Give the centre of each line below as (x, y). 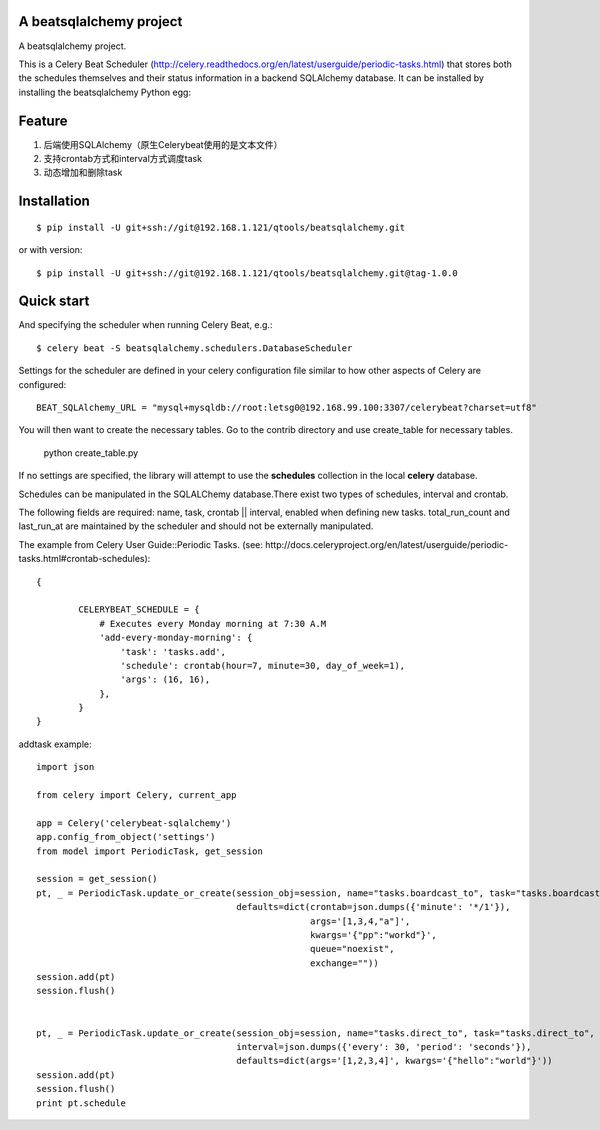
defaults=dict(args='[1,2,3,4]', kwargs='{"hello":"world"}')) (395, 1061)
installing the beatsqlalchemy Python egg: (105, 92)
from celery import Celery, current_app (136, 795)
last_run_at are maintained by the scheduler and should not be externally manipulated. (196, 526)
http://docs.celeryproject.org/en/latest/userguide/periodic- (387, 544)
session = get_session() (97, 879)
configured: (42, 384)
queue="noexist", (352, 949)
